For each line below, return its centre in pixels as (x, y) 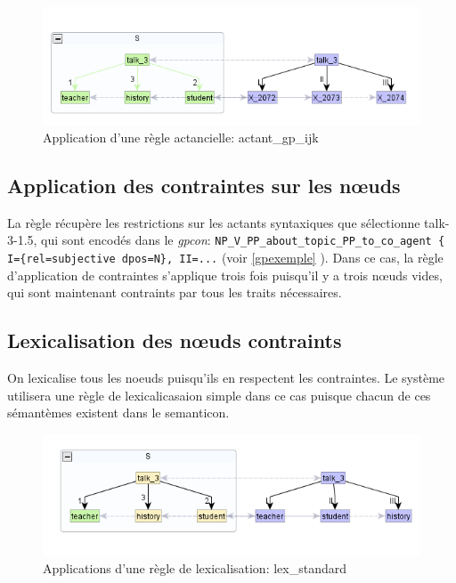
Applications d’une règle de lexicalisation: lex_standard (195, 568)
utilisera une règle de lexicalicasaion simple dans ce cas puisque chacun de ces (219, 395)
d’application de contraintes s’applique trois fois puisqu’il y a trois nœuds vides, (225, 275)
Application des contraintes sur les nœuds (204, 186)
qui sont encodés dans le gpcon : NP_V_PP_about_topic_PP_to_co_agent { (243, 240)
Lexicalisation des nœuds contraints (175, 340)
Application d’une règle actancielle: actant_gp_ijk (181, 138)
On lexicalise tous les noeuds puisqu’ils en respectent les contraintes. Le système (226, 378)
